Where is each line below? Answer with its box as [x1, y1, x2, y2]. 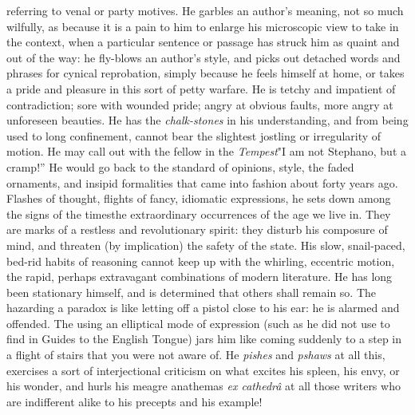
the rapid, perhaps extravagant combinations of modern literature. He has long [6, 268, 393, 285]
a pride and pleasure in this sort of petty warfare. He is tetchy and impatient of [6, 80, 396, 97]
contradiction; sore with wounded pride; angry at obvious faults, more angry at [6, 96, 393, 113]
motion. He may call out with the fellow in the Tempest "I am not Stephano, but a [6, 143, 406, 160]
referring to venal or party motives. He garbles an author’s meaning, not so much [6, 2, 404, 18]
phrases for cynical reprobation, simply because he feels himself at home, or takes [6, 65, 405, 81]
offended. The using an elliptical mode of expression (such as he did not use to [6, 314, 390, 331]
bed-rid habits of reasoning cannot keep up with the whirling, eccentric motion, [6, 252, 395, 269]
